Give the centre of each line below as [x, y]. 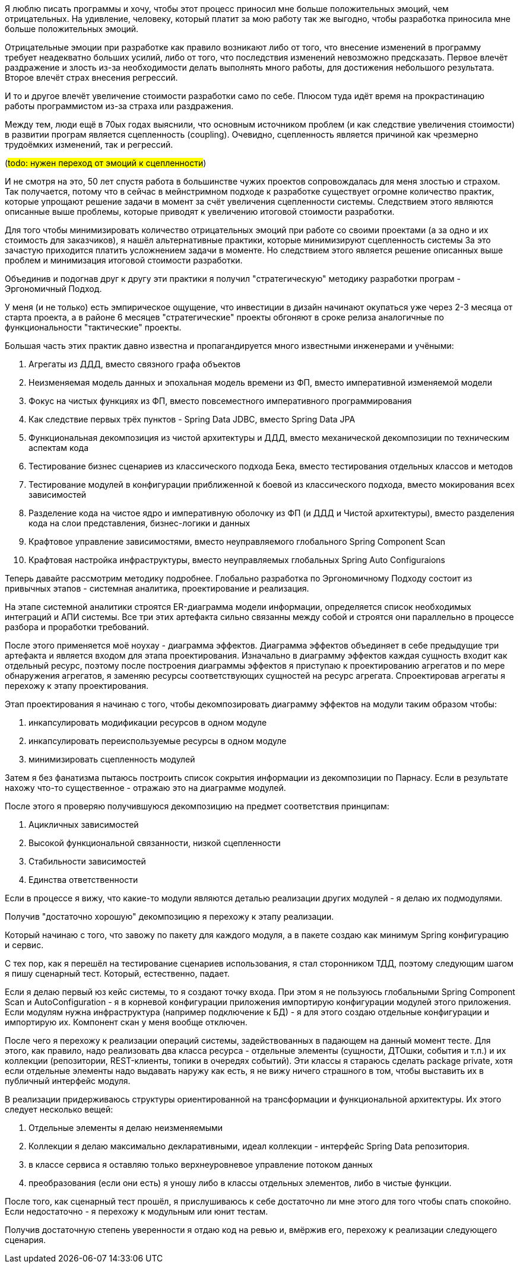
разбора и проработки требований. [77, 627]
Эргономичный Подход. [53, 289]
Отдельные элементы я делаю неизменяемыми [126, 1128]
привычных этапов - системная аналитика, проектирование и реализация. [157, 588]
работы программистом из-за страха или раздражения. [119, 106]
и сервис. [24, 945]
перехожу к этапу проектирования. [77, 686]
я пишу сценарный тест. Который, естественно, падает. [117, 973]
